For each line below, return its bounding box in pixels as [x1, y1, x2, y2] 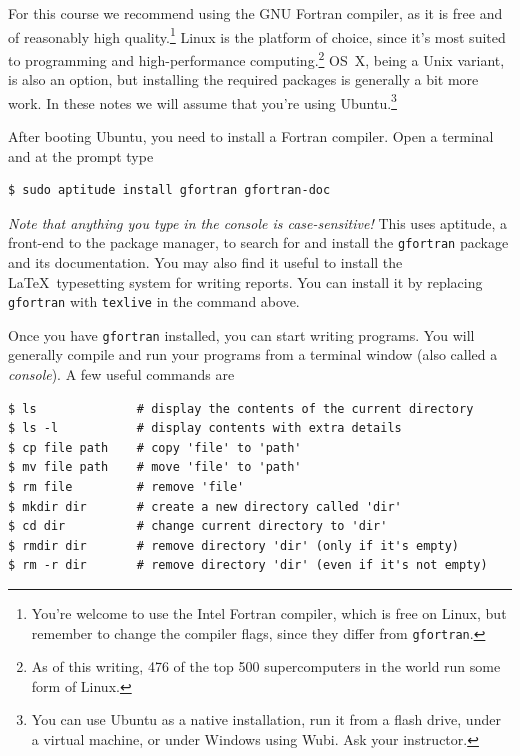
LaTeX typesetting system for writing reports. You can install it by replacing [8, 271, 483, 292]
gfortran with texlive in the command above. [8, 291, 300, 312]
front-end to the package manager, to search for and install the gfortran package [8, 232, 509, 253]
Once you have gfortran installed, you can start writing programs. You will [8, 324, 475, 345]
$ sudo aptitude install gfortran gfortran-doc [8, 183, 331, 198]
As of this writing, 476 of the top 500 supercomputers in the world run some [31, 656, 501, 677]
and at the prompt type [8, 145, 154, 166]
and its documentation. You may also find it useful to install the [8, 251, 403, 272]
